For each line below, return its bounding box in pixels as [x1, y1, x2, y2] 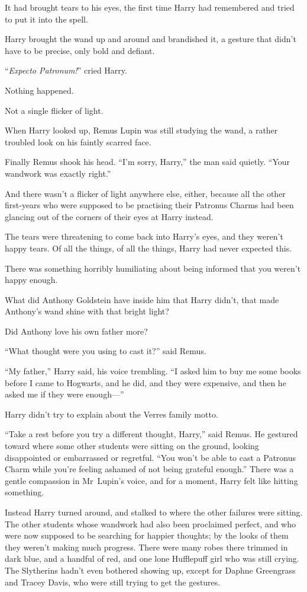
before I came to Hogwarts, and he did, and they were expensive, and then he [5, 376, 286, 389]
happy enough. [5, 273, 58, 286]
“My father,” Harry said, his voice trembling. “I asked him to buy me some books [5, 365, 301, 377]
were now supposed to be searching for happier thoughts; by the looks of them [5, 529, 289, 542]
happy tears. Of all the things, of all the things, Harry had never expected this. [5, 241, 292, 254]
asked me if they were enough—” [5, 388, 124, 400]
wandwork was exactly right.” [5, 167, 111, 179]
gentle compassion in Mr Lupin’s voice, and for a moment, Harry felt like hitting [5, 474, 298, 486]
